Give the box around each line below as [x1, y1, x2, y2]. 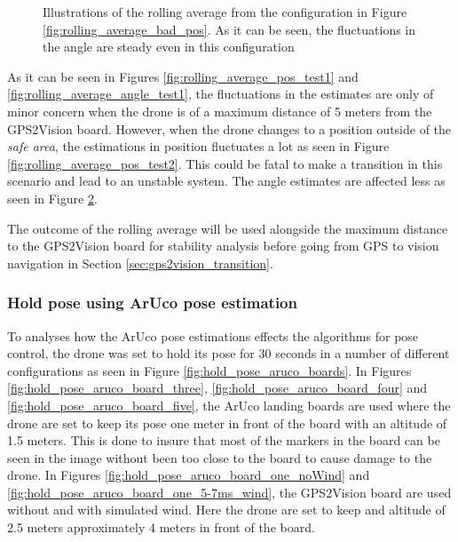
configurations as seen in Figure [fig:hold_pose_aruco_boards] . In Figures [7, 361, 412, 379]
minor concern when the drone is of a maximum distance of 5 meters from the [7, 101, 432, 120]
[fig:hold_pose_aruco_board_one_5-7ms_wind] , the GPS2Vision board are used [7, 482, 452, 501]
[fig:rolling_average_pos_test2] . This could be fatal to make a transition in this [7, 154, 443, 172]
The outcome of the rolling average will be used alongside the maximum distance [7, 219, 448, 237]
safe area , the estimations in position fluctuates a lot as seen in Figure [7, 137, 390, 155]
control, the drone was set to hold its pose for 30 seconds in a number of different [7, 344, 450, 363]
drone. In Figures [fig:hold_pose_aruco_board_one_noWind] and [7, 466, 370, 484]
